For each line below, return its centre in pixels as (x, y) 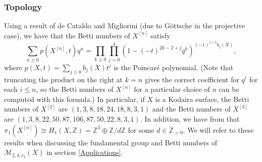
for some (141, 129)
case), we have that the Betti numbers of (67, 35)
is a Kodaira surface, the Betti (202, 99)
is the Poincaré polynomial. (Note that (174, 67)
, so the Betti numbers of (75, 89)
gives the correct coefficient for (192, 79)
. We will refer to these (218, 129)
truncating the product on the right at (64, 79)
